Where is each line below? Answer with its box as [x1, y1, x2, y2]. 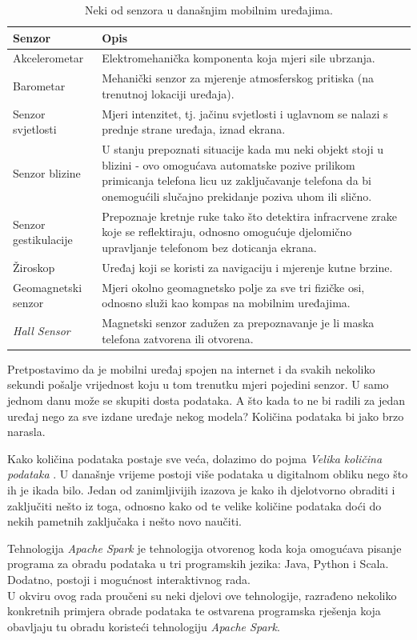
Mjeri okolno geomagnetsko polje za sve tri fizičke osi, [102, 278, 365, 295]
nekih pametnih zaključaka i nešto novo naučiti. [7, 513, 242, 530]
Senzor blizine [13, 164, 81, 181]
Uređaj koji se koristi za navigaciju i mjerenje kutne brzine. [102, 258, 393, 275]
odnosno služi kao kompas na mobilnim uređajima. [102, 294, 351, 311]
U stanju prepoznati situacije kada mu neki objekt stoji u [102, 141, 383, 158]
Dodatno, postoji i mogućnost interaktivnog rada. [7, 570, 251, 587]
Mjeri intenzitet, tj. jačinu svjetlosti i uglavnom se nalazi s [102, 105, 388, 122]
